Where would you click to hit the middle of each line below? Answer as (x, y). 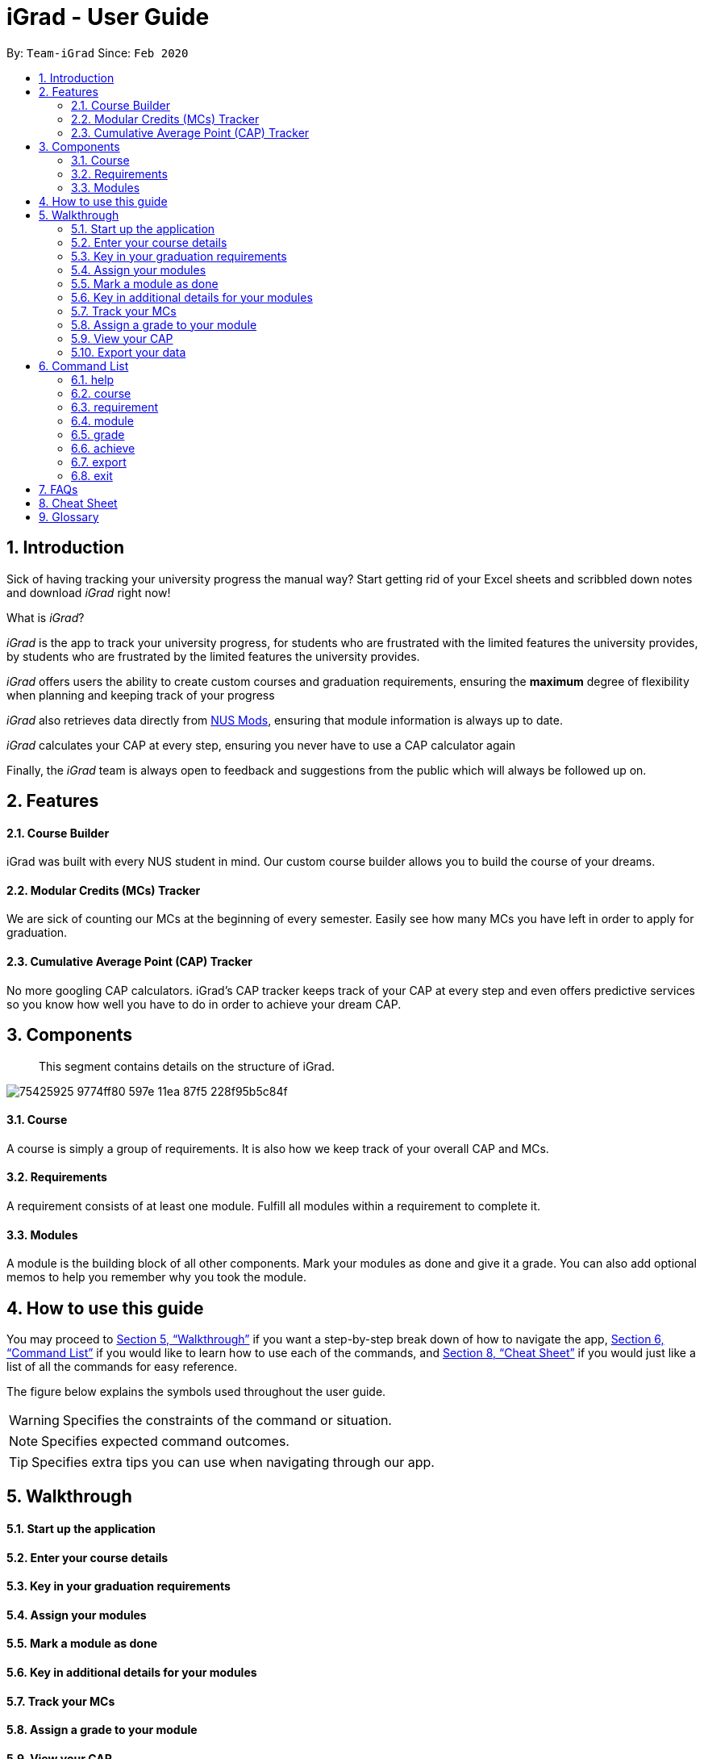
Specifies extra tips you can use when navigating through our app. (233, 1462)
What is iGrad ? (46, 617)
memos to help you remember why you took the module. (157, 1277)
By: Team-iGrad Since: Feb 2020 (98, 52)
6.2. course (101, 393)
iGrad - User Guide (108, 17)
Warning (34, 1421)
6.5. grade (98, 434)
